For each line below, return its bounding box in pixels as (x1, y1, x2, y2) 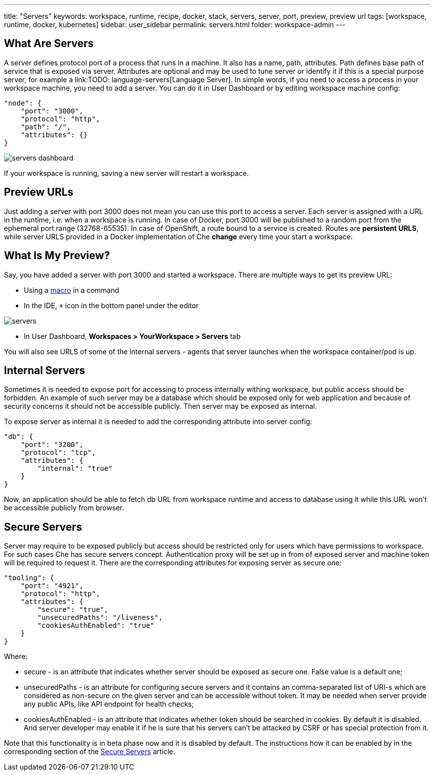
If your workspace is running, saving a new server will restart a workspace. (4, 168, 249, 177)
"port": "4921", (20, 582, 84, 590)
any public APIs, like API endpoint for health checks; (24, 700, 194, 709)
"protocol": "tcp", (20, 448, 96, 457)
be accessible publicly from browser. (4, 503, 124, 512)
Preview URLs (4, 186, 73, 199)
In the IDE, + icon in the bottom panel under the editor (24, 301, 199, 310)
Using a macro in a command (24, 285, 119, 294)
